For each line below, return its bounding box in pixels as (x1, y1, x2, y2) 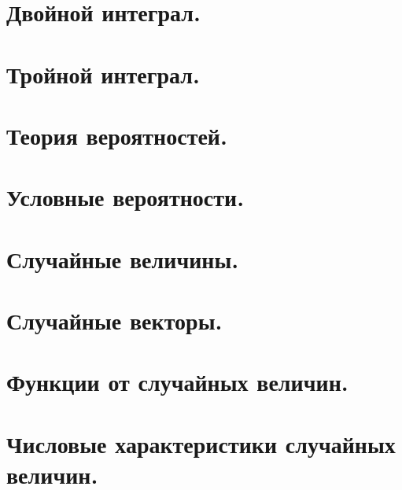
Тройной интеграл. (6, 57, 200, 90)
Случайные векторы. (6, 304, 223, 337)
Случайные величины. (6, 242, 239, 274)
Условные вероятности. (6, 181, 245, 213)
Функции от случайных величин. (6, 366, 349, 398)
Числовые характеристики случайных (6, 427, 396, 459)
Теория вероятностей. (6, 119, 227, 151)
